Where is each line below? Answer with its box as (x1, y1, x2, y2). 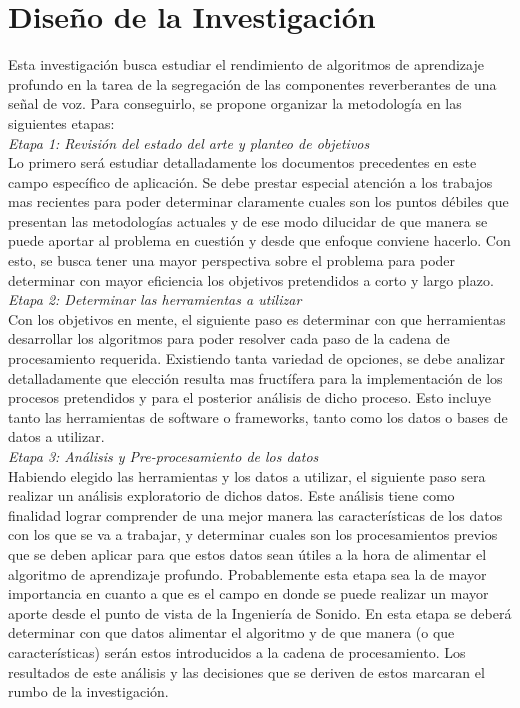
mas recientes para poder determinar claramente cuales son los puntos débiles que (8, 191, 509, 212)
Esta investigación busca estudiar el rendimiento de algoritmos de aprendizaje (8, 54, 484, 75)
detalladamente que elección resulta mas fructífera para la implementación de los (8, 367, 503, 388)
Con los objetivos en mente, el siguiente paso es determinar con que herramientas (8, 308, 506, 329)
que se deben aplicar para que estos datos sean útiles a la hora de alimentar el (8, 543, 487, 564)
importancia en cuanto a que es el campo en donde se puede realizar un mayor (8, 583, 489, 604)
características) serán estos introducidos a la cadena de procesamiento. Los (8, 641, 466, 662)
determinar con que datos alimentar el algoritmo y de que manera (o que (8, 622, 455, 643)
